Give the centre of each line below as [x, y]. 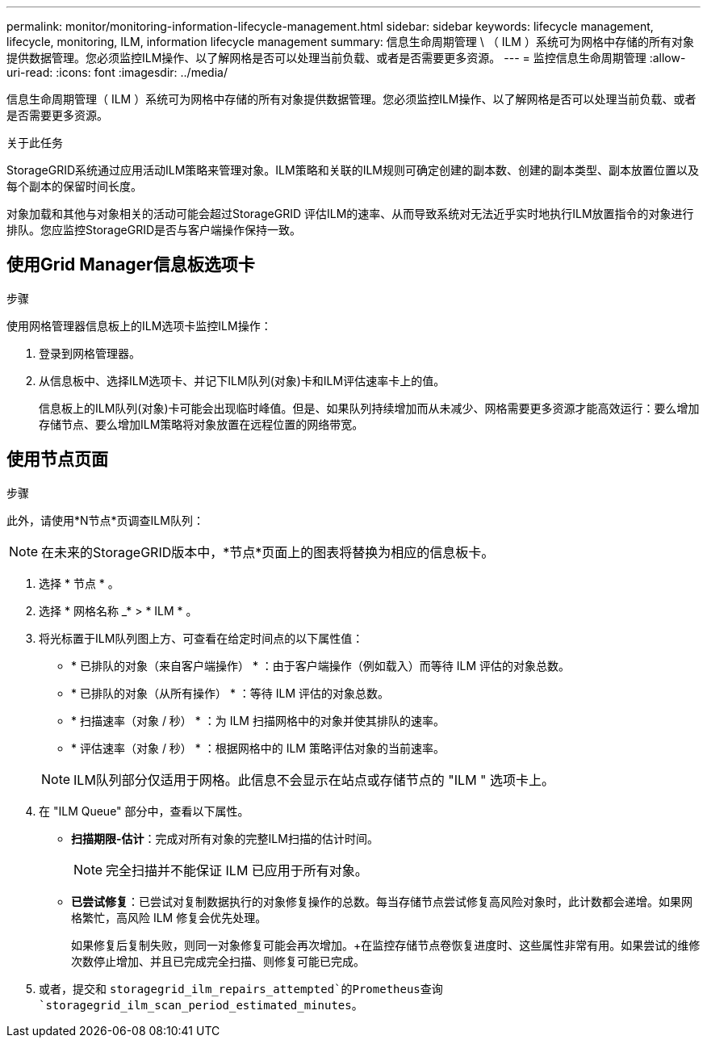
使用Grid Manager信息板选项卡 [131, 265]
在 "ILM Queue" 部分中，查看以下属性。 [144, 811]
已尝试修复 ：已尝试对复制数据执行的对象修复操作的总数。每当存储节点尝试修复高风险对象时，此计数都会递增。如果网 [382, 901]
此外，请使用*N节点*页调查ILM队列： [105, 520]
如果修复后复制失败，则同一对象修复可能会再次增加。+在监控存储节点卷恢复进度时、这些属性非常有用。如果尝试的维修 [386, 945]
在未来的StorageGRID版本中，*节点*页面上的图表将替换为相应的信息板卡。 [268, 552]
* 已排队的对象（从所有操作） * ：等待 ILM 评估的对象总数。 [230, 693]
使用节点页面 [57, 459]
